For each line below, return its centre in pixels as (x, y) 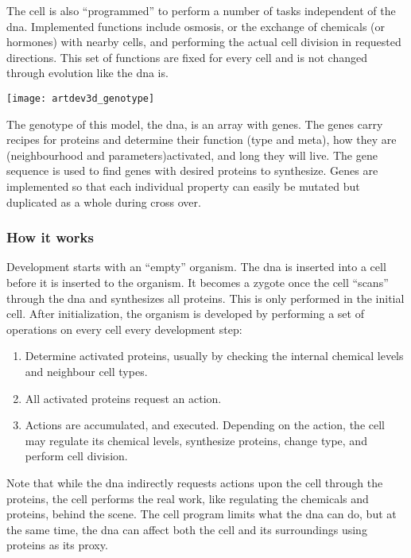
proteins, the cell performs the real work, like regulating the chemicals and (188, 498)
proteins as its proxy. (57, 545)
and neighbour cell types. (86, 371)
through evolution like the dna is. (87, 73)
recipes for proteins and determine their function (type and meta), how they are (202, 139)
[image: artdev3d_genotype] (81, 98)
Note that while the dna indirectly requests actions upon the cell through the (195, 482)
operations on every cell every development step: (124, 329)
